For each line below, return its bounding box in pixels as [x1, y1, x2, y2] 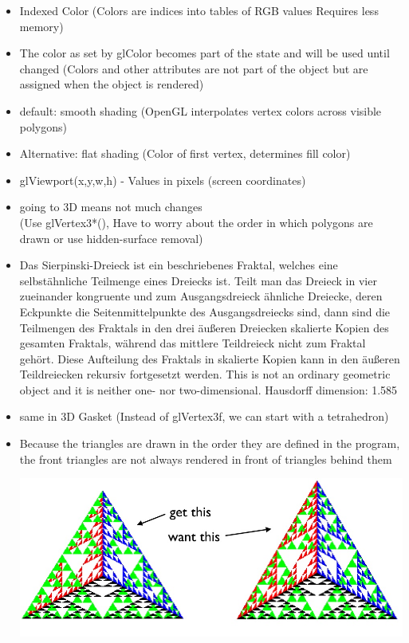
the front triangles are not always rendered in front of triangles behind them [19, 450, 392, 467]
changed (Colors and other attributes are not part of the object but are [19, 60, 368, 76]
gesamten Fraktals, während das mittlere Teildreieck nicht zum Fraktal [19, 335, 366, 351]
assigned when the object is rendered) [19, 76, 204, 92]
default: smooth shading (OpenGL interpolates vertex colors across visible [19, 102, 382, 119]
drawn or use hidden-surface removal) [19, 229, 203, 246]
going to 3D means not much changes [19, 198, 203, 215]
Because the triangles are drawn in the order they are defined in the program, [19, 435, 400, 452]
